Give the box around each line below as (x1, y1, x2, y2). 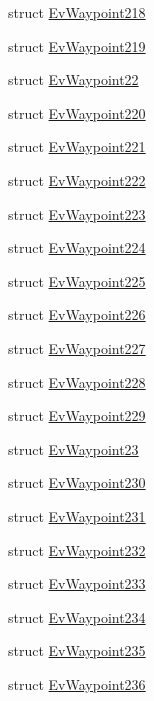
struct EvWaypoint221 (8, 136, 146, 157)
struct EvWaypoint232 (8, 539, 146, 560)
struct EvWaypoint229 (8, 405, 146, 426)
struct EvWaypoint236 (8, 673, 146, 694)
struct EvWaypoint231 (8, 505, 146, 526)
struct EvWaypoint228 (8, 371, 146, 392)
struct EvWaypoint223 (8, 203, 146, 224)
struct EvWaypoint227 (8, 337, 146, 358)
